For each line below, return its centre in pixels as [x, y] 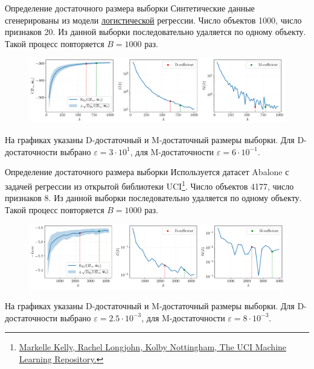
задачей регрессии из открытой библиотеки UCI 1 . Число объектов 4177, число [149, 185]
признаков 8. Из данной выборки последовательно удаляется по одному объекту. [153, 198]
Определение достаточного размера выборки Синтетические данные [130, 8]
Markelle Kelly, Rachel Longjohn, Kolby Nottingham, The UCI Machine [153, 347]
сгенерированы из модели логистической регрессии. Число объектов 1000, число [153, 20]
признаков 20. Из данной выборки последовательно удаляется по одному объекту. [155, 32]
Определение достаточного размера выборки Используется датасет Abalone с [147, 172]
